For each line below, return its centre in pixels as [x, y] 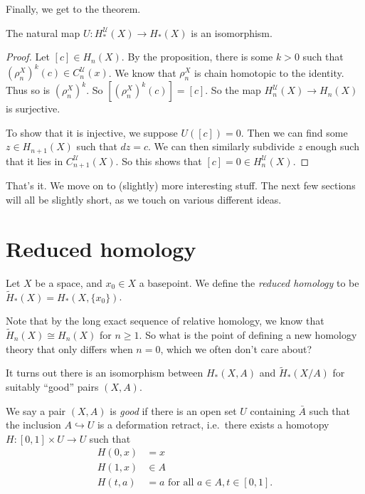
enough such [332, 146]
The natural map [43, 32]
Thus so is [28, 90]
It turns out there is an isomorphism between [105, 373]
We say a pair [36, 410]
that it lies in [35, 161]
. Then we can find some [294, 132]
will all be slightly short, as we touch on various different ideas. [144, 199]
